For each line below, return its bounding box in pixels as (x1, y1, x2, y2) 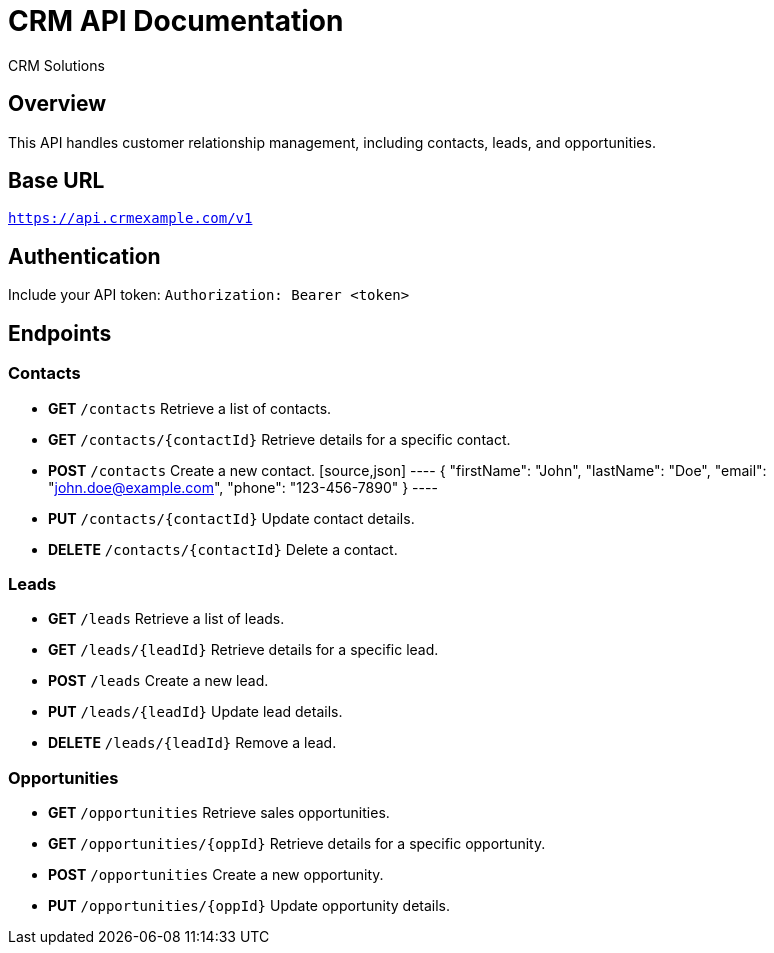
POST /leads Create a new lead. (48, 672, 269, 690)
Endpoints (8, 320, 112, 346)
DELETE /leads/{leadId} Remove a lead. (48, 734, 337, 752)
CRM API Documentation (8, 4, 344, 38)
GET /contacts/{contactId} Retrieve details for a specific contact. (48, 430, 511, 448)
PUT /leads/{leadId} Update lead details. (48, 703, 343, 721)
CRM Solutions (8, 56, 105, 74)
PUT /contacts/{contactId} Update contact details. (48, 509, 415, 527)
